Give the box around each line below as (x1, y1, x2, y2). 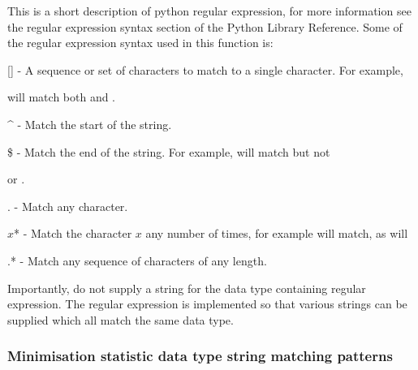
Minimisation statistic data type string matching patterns (7, 346, 393, 366)
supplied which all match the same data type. (7, 311, 234, 328)
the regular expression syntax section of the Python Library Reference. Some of (7, 18, 403, 35)
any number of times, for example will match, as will (145, 225, 408, 242)
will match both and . (7, 88, 116, 105)
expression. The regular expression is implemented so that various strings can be (7, 295, 407, 312)
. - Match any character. (7, 197, 128, 214)
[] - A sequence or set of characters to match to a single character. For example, (7, 61, 403, 78)
